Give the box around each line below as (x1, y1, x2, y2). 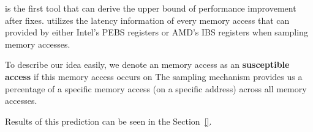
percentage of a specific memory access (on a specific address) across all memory (5, 82, 307, 95)
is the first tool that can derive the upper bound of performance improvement (5, 2, 296, 14)
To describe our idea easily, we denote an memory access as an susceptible (5, 58, 290, 71)
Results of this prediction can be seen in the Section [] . (5, 114, 212, 127)
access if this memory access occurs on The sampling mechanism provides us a (5, 70, 303, 82)
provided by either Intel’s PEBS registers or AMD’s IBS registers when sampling (5, 26, 308, 38)
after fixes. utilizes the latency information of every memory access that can (5, 13, 290, 26)
